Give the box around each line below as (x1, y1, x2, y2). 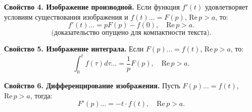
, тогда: (30, 90, 53, 100)
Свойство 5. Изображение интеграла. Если (4, 43, 144, 54)
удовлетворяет (205, 2, 248, 12)
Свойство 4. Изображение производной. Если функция (4, 2, 180, 12)
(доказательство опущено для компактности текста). (51, 29, 212, 37)
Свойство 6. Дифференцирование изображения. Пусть (4, 80, 180, 91)
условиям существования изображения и (4, 11, 128, 22)
